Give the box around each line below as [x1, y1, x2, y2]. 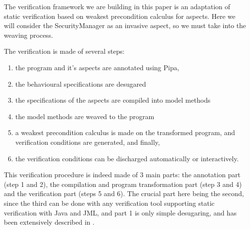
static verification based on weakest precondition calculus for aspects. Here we [4, 11, 235, 21]
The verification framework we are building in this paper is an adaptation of [4, 1, 231, 11]
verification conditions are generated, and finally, [15, 137, 160, 147]
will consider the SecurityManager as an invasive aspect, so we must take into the [4, 20, 246, 31]
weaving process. [4, 30, 53, 40]
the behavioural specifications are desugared [15, 78, 146, 89]
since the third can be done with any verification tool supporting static [4, 198, 215, 208]
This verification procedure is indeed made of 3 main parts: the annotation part [4, 169, 241, 180]
